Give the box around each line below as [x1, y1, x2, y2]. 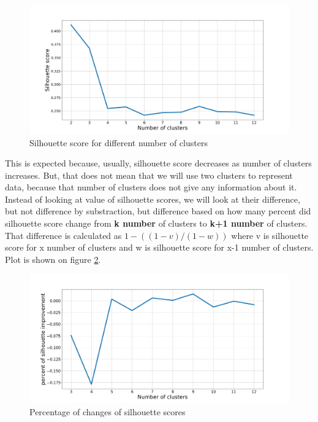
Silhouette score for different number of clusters [29, 136, 208, 149]
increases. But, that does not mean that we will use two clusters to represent [5, 168, 293, 181]
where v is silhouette [231, 229, 309, 241]
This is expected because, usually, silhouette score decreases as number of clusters [5, 157, 312, 170]
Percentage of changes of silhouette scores [29, 405, 186, 418]
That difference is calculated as [5, 229, 122, 241]
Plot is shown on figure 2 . [5, 252, 101, 265]
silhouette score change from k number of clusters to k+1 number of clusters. [5, 217, 308, 230]
